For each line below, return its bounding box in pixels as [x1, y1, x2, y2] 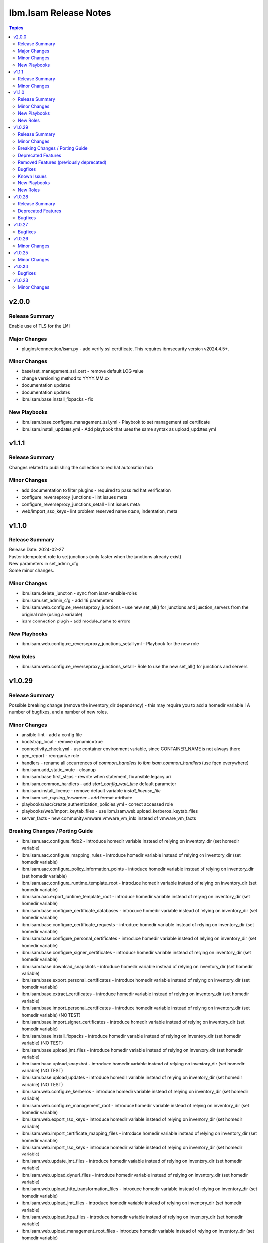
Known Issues [18, 173, 47, 179]
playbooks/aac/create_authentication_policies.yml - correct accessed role [21, 801, 173, 807]
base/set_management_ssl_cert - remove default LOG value [21, 368, 144, 374]
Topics [9, 25, 24, 31]
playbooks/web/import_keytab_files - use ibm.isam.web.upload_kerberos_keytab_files [21, 808, 198, 814]
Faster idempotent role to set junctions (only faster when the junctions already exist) [9, 553, 182, 559]
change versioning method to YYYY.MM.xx [21, 375, 110, 381]
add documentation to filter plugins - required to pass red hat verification [21, 487, 171, 493]
